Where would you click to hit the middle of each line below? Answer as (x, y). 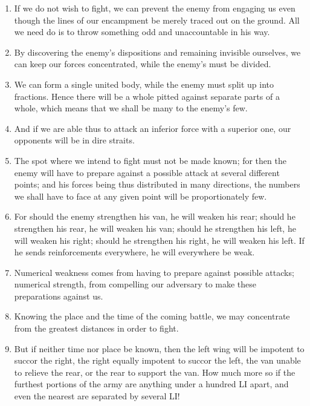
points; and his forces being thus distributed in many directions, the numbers (157, 184)
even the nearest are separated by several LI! (97, 396)
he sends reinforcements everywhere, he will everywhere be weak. (134, 252)
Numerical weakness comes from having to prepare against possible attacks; (154, 272)
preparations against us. (59, 296)
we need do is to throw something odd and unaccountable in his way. (142, 32)
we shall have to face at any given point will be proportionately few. (140, 196)
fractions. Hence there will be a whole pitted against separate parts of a (147, 96)
